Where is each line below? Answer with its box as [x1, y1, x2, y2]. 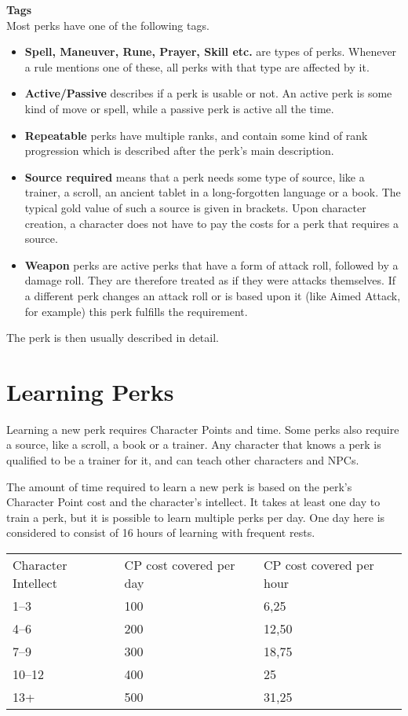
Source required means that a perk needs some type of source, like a [24, 168, 365, 185]
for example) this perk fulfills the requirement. [24, 303, 248, 319]
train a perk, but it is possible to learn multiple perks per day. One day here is [6, 509, 385, 525]
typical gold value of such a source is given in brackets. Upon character [24, 199, 366, 215]
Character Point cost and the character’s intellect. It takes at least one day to [6, 494, 381, 510]
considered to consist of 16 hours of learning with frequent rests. [6, 524, 315, 541]
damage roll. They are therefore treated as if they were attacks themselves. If [24, 272, 395, 288]
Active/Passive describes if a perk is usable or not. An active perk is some [24, 85, 392, 101]
